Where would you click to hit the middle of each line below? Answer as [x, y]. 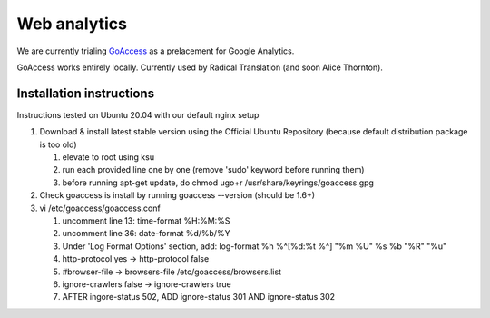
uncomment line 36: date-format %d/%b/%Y [146, 234]
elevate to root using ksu [108, 157]
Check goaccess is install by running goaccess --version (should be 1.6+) [177, 195]
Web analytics [72, 24]
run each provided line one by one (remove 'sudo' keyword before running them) [213, 170]
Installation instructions [85, 93]
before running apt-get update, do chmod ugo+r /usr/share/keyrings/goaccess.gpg [218, 183]
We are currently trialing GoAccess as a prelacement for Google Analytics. [156, 51]
